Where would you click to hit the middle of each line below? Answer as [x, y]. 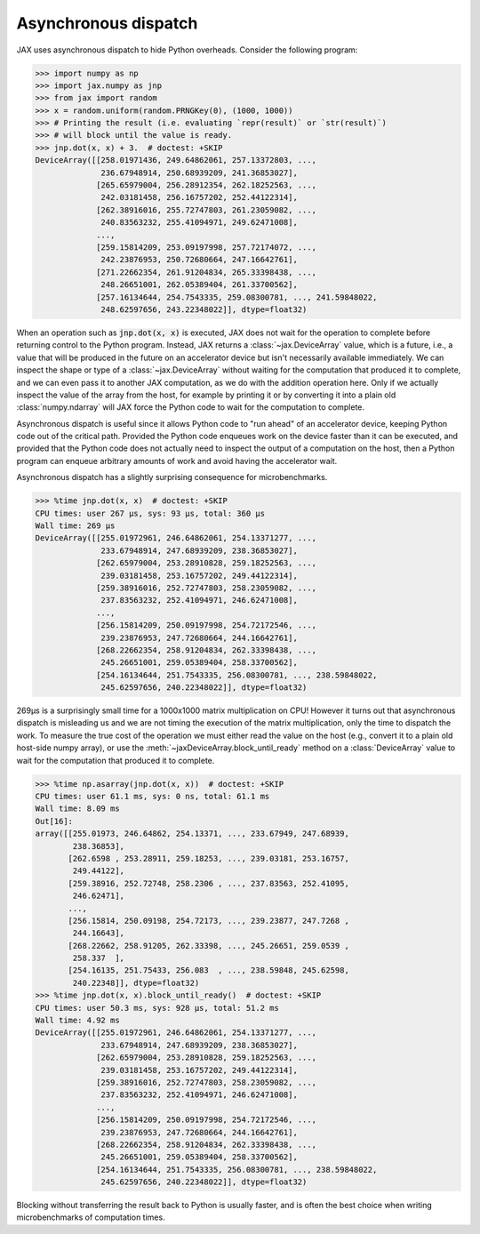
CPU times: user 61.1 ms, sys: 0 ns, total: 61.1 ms [152, 796]
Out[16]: [54, 821]
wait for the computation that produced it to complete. [116, 760]
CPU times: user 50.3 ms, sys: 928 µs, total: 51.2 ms [157, 1008]
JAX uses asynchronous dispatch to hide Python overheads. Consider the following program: [187, 50]
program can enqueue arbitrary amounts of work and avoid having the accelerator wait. [177, 461]
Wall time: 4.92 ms [77, 1021]
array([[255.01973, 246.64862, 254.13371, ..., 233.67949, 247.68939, [192, 834]
